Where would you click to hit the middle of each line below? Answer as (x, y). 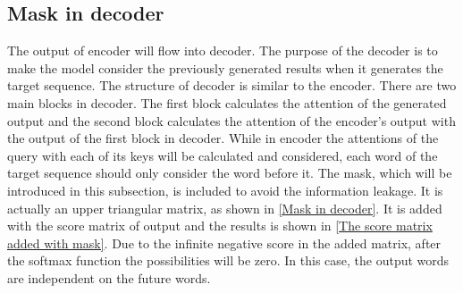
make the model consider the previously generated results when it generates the (225, 67)
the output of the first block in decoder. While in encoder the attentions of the (223, 138)
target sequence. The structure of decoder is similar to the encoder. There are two (232, 85)
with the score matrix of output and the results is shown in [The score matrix (220, 226)
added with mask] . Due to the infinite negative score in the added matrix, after (224, 243)
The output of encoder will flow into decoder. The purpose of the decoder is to (223, 50)
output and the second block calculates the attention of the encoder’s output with (231, 120)
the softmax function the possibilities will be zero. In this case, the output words (228, 260)
